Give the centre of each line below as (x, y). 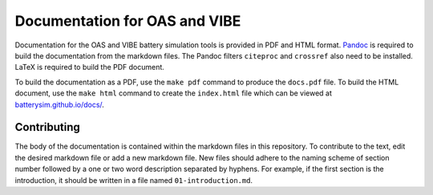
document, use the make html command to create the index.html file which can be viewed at (174, 93)
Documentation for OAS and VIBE (128, 21)
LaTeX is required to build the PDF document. (89, 67)
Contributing (47, 127)
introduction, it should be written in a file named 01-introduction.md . (134, 180)
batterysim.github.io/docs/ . (59, 104)
